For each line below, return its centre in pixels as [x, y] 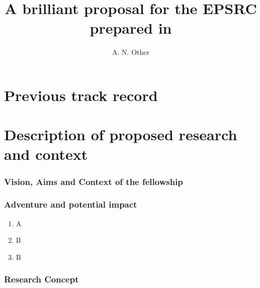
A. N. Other [131, 52]
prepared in [131, 28]
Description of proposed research [121, 134]
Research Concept [41, 279]
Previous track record [81, 95]
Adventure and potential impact [71, 204]
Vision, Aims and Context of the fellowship [94, 181]
